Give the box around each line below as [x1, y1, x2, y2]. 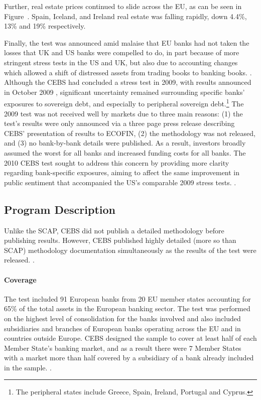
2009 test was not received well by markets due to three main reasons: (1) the [4, 108, 243, 118]
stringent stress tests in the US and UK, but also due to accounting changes [4, 57, 238, 67]
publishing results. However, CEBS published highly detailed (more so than [4, 235, 236, 245]
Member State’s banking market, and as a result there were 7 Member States [4, 342, 241, 353]
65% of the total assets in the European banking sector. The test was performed [4, 303, 250, 314]
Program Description [4, 201, 115, 217]
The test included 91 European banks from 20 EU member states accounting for [4, 293, 251, 304]
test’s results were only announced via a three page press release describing [4, 118, 235, 128]
